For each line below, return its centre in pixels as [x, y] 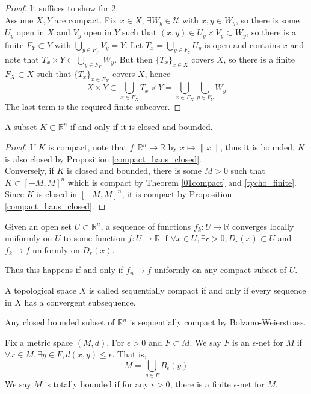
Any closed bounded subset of [60, 322]
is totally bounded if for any [97, 384]
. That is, [129, 354]
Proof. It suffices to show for [57, 8]
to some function [94, 238]
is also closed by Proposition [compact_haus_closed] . [103, 159]
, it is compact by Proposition [177, 194]
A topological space [41, 290]
